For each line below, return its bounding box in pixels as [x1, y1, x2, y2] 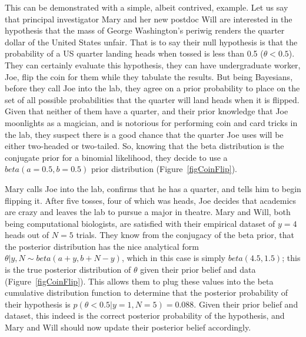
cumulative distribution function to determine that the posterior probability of [5, 286, 288, 299]
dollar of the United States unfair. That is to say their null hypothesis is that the [5, 35, 298, 48]
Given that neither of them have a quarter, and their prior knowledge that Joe [5, 105, 288, 117]
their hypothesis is [5, 298, 71, 310]
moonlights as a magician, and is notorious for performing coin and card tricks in [5, 116, 298, 128]
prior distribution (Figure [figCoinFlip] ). [91, 163, 237, 175]
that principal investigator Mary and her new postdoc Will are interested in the [5, 12, 292, 25]
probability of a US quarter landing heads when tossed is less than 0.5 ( [5, 47, 264, 60]
